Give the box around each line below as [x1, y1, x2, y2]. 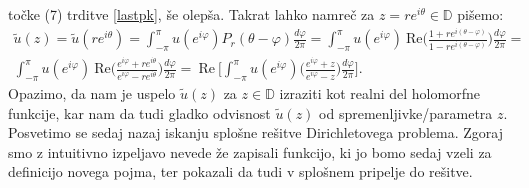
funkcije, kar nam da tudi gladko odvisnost [8, 102, 271, 123]
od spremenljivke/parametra [319, 102, 493, 123]
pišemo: [457, 4, 504, 24]
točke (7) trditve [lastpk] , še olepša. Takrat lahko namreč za [8, 4, 375, 24]
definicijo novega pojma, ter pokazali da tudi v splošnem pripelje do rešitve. [8, 161, 473, 182]
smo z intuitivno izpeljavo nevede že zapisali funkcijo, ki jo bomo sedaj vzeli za [8, 141, 492, 162]
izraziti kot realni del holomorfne [279, 82, 480, 103]
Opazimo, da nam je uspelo [8, 82, 176, 103]
